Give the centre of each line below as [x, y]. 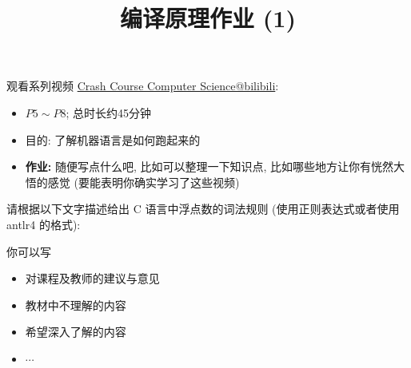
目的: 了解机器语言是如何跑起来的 [113, 139]
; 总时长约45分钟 [108, 112]
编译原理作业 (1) [208, 18]
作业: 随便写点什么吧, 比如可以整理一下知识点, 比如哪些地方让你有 [198, 166]
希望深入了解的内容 [76, 332]
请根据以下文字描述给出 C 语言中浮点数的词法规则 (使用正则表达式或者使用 [203, 209]
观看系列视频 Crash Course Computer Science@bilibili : [143, 86]
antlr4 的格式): [44, 224]
